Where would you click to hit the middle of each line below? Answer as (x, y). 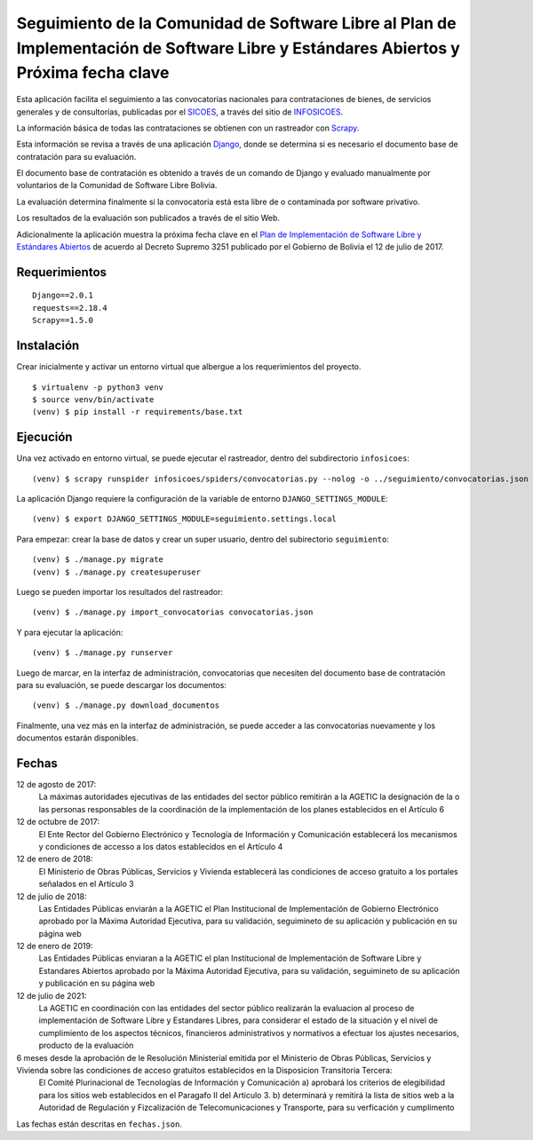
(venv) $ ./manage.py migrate (98, 560)
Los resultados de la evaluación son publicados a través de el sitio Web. (148, 218)
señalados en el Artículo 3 (86, 884)
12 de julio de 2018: (52, 896)
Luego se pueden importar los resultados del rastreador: (120, 591)
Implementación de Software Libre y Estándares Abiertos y (239, 48)
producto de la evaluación (86, 1045)
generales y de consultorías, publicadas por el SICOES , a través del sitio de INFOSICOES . (180, 112)
